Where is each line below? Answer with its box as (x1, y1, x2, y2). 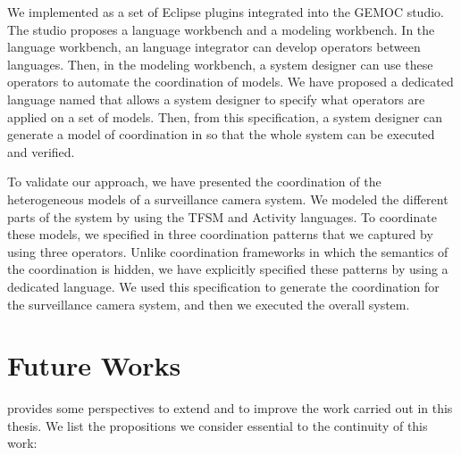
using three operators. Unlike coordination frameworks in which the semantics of (7, 242, 448, 261)
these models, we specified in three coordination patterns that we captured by (7, 225, 433, 244)
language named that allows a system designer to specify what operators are (7, 89, 425, 108)
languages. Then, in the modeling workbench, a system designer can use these (7, 54, 433, 73)
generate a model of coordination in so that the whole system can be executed (7, 125, 435, 144)
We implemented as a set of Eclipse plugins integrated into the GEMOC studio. (7, 3, 444, 21)
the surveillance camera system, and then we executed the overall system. (7, 294, 410, 313)
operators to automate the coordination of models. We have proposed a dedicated (7, 72, 454, 91)
